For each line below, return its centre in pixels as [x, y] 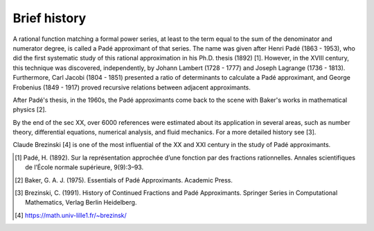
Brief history [50, 18]
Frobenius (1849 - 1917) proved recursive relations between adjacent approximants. [132, 87]
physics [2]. [30, 110]
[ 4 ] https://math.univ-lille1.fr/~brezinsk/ [71, 215]
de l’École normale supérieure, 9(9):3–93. [84, 167]
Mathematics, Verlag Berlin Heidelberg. [81, 203]
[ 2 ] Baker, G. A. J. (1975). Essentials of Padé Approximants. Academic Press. [124, 180]
